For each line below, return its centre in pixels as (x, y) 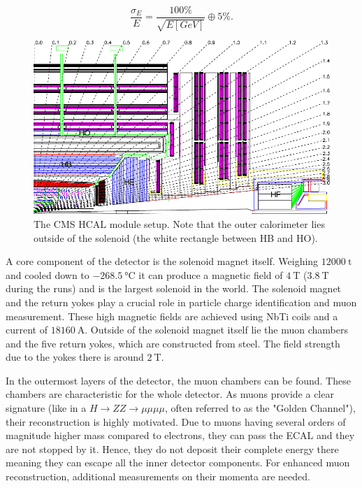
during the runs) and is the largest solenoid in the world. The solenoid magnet (174, 288)
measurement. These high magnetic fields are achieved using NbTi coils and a (172, 316)
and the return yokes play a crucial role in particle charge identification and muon (181, 302)
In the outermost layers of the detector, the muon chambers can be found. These (178, 380)
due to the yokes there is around (75, 357)
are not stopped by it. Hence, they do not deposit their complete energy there (172, 448)
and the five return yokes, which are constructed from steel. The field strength (173, 343)
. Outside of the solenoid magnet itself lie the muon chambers (217, 330)
